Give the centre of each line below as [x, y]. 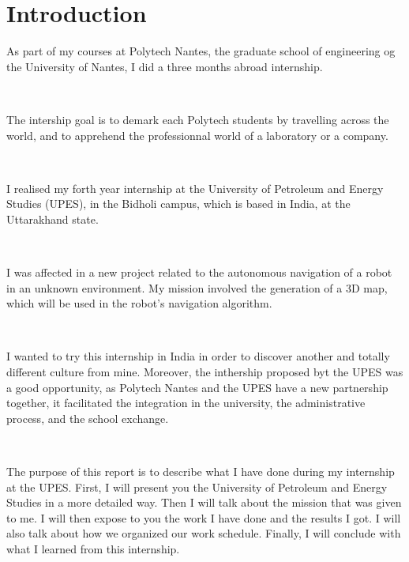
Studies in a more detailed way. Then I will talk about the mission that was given [204, 502]
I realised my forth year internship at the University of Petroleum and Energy [195, 188]
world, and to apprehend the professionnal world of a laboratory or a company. [197, 135]
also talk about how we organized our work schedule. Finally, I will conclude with [204, 533]
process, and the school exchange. [88, 418]
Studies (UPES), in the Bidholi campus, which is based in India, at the [178, 204]
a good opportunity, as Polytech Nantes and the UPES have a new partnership [197, 387]
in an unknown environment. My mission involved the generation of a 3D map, [197, 287]
